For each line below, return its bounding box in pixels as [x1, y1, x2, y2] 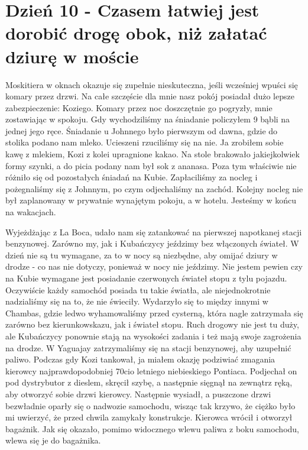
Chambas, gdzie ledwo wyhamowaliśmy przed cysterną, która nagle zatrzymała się [5, 306, 303, 319]
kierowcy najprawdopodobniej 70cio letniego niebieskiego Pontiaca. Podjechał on [5, 364, 297, 377]
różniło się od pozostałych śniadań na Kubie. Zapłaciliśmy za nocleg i [5, 171, 258, 183]
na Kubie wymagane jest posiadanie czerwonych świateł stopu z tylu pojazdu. [5, 272, 287, 284]
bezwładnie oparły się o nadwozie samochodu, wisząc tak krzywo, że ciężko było [5, 399, 296, 412]
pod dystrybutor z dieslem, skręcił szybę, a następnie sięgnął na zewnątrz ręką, [5, 376, 293, 389]
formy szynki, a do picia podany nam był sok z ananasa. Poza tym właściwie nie [5, 159, 297, 171]
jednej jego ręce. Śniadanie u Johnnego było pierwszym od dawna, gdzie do [5, 124, 278, 137]
